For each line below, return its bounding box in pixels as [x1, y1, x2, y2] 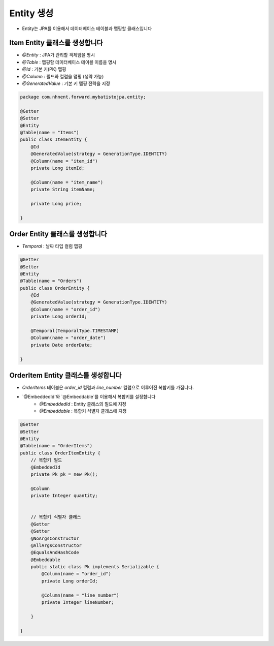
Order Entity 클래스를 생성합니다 [9, 230, 108, 238]
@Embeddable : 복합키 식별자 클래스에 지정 [39, 408, 127, 414]
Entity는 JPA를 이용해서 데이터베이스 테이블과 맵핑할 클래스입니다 [22, 25, 152, 32]
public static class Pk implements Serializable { [30, 564, 159, 570]
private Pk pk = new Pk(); [30, 471, 98, 477]
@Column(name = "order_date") [30, 335, 106, 341]
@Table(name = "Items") [20, 130, 80, 135]
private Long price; [30, 201, 82, 206]
